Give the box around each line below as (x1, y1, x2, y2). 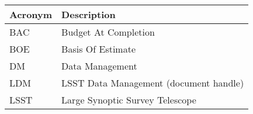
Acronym (9, 8, 53, 21)
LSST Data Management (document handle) (61, 76, 244, 89)
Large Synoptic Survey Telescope (61, 93, 196, 106)
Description (61, 8, 116, 21)
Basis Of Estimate (61, 42, 136, 56)
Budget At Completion (61, 25, 155, 39)
